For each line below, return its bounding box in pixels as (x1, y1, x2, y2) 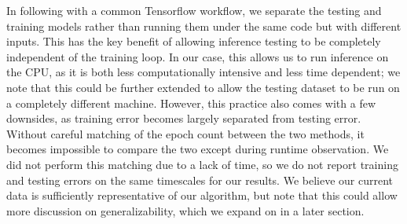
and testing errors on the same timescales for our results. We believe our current (6, 171, 394, 188)
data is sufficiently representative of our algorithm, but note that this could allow (6, 187, 398, 204)
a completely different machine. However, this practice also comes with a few (6, 94, 376, 111)
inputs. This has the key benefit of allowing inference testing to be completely (6, 33, 381, 50)
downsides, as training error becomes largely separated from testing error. (6, 110, 361, 127)
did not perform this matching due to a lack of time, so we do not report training (6, 156, 398, 172)
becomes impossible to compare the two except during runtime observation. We (6, 141, 389, 157)
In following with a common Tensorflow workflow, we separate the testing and (6, 2, 382, 18)
